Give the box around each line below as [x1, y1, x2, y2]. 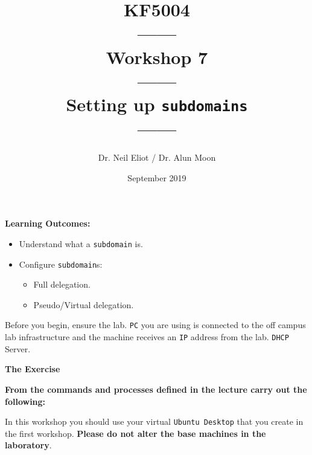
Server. [5, 342, 31, 355]
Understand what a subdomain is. [19, 237, 143, 250]
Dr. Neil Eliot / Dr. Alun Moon [98, 151, 216, 164]
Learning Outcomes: [5, 217, 91, 230]
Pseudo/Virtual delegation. [33, 298, 134, 311]
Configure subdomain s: [19, 257, 103, 270]
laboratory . [5, 439, 52, 451]
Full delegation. [33, 278, 91, 291]
